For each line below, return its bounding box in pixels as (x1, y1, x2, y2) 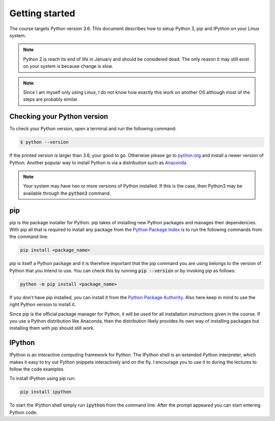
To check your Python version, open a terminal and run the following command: (9, 125, 177, 132)
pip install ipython (20, 389, 71, 395)
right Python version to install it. (9, 301, 76, 308)
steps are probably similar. (23, 96, 79, 102)
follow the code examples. (9, 366, 65, 372)
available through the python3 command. (23, 190, 111, 196)
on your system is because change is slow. (23, 63, 113, 69)
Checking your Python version (9, 112, 108, 121)
